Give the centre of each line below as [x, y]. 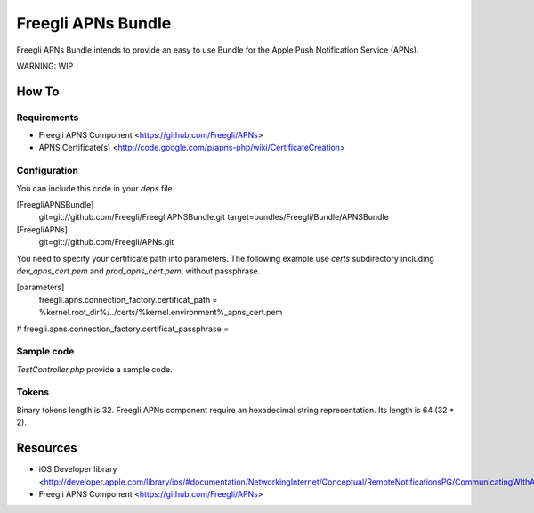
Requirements [48, 118]
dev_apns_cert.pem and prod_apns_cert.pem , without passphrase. [138, 271]
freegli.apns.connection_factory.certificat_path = [128, 299]
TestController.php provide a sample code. [94, 369]
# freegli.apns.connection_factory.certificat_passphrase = [123, 329]
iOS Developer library [78, 469]
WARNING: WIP [45, 66]
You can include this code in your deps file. [96, 188]
